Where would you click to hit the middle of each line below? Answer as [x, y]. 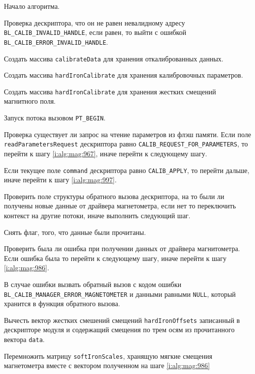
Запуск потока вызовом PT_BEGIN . [55, 118]
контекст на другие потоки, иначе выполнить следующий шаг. [97, 215]
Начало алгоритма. [32, 6]
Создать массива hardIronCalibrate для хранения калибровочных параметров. [124, 75]
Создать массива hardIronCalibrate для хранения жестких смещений [110, 91]
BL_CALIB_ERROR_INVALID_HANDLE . [56, 42]
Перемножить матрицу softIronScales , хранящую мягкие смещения [108, 356]
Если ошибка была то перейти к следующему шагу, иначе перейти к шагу [115, 258]
